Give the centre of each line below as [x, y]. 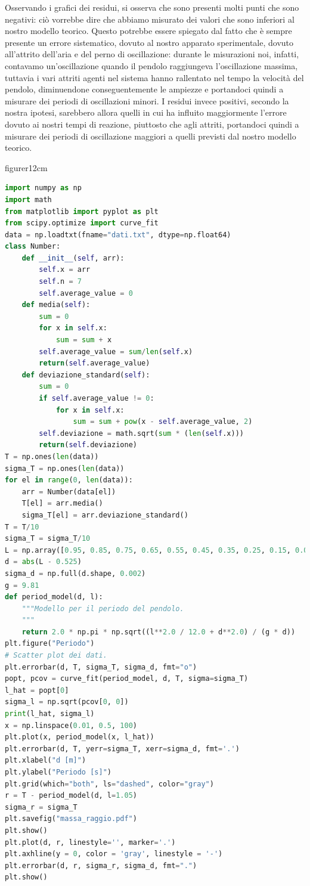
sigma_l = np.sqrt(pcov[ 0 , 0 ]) [67, 702]
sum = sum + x [84, 340]
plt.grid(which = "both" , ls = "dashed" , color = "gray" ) [109, 784]
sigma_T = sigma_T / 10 [48, 539]
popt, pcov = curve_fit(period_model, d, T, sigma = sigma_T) [127, 679]
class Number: [33, 247]
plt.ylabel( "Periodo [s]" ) [58, 772]
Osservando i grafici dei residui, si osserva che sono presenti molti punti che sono [152, 7]
